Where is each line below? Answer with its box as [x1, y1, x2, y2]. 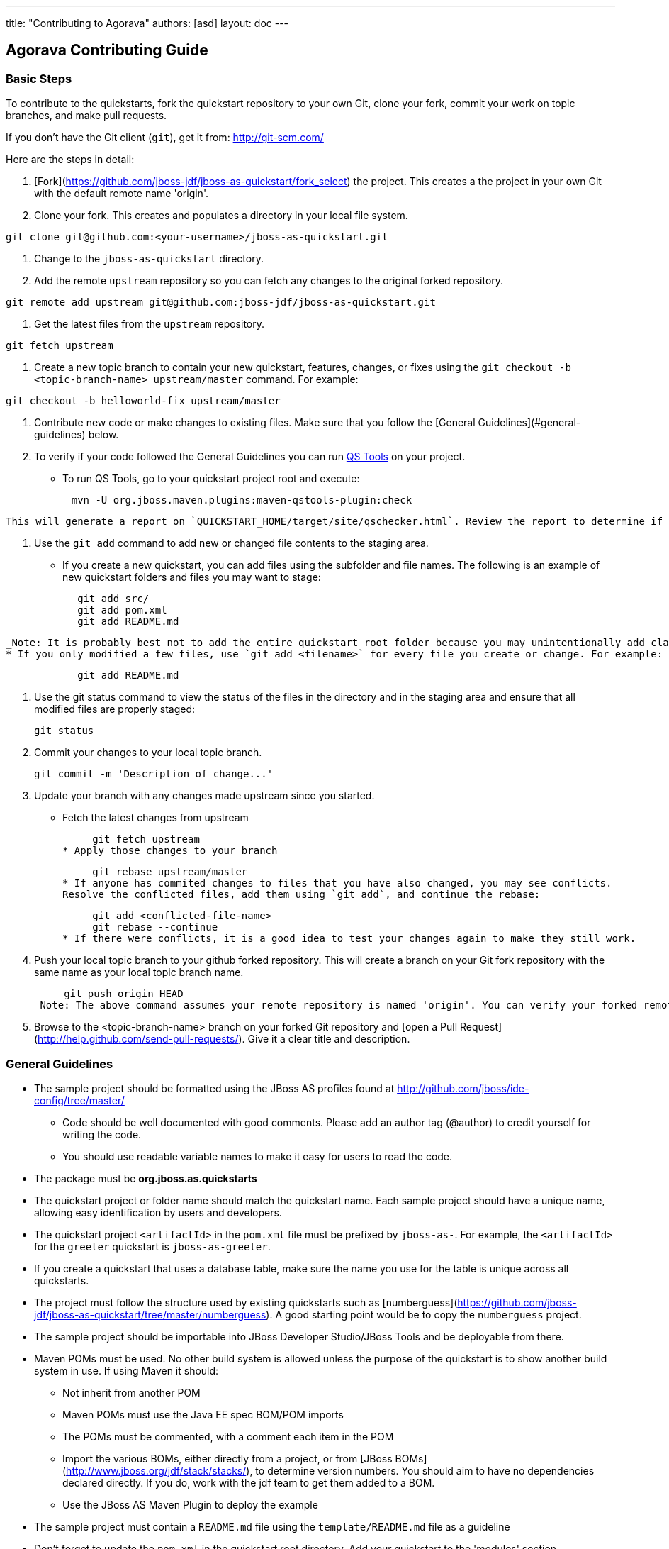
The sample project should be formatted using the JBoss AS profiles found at [34, 1082, 395, 1094]
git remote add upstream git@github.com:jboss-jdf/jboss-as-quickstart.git [6, 296, 436, 309]
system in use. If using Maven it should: [34, 1364, 219, 1377]
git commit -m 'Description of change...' [34, 768, 274, 780]
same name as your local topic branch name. [34, 966, 244, 979]
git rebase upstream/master [92, 866, 248, 878]
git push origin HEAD [64, 988, 184, 1000]
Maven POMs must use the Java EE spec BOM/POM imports [62, 1408, 344, 1421]
